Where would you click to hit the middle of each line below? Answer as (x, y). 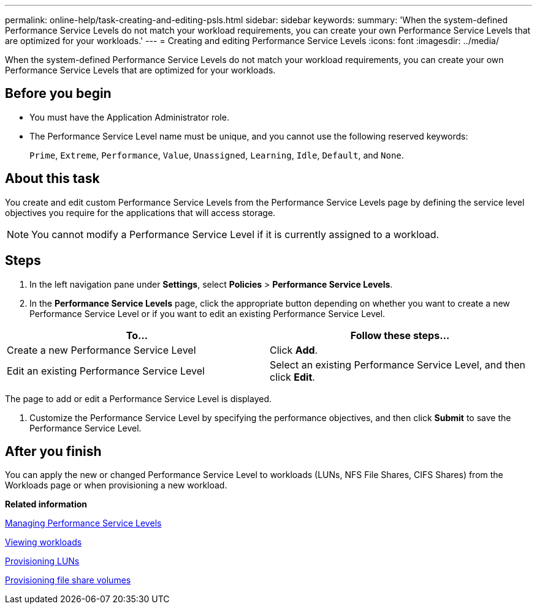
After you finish (53, 451)
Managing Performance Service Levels (83, 523)
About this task (52, 179)
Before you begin (58, 94)
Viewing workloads (44, 542)
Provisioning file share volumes (68, 580)
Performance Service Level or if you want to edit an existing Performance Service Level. (208, 313)
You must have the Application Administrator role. (129, 117)
